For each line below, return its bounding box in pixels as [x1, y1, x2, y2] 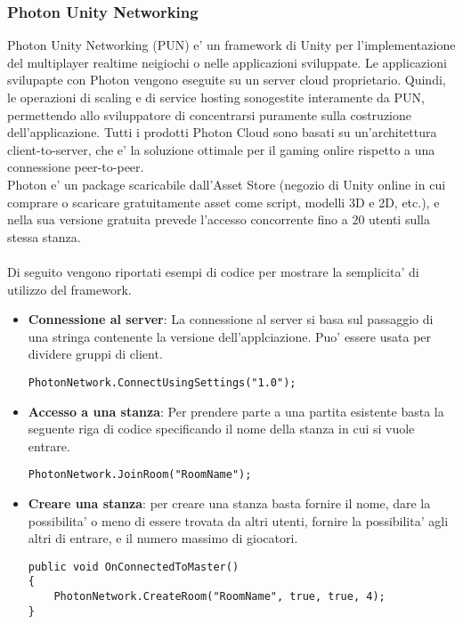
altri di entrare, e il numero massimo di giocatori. [28, 529, 298, 547]
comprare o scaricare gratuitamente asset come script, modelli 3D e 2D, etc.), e [7, 192, 440, 211]
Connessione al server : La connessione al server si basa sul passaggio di [28, 310, 434, 328]
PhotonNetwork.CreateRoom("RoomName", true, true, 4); [53, 590, 386, 604]
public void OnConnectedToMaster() [28, 560, 240, 573]
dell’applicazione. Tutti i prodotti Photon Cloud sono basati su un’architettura [7, 123, 437, 142]
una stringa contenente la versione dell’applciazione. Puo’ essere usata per [28, 327, 432, 345]
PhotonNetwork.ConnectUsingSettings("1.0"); [28, 376, 296, 389]
